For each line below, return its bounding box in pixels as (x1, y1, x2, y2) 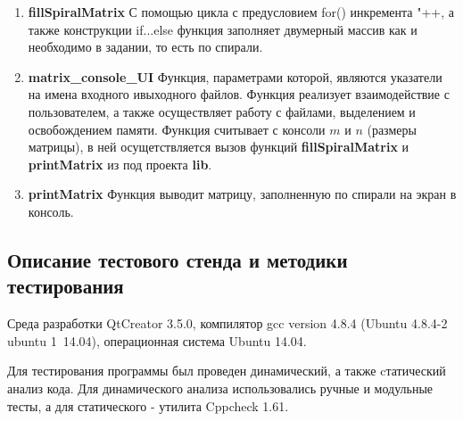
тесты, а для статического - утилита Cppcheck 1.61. (7, 396, 289, 415)
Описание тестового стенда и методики (7, 245, 348, 273)
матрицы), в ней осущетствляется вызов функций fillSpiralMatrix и (28, 137, 409, 156)
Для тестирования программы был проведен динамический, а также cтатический (7, 361, 446, 380)
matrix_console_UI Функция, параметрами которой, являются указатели (28, 67, 442, 86)
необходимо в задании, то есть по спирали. (28, 37, 263, 56)
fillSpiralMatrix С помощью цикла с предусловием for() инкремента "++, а (28, 3, 455, 21)
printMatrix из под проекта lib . (28, 154, 212, 173)
